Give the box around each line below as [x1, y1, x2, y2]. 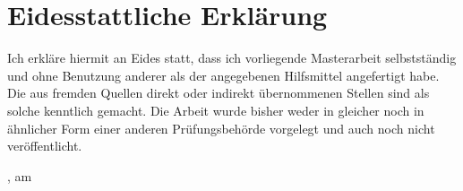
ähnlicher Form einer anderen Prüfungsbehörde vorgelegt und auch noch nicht [7, 118, 435, 137]
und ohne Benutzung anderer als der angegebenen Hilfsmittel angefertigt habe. [7, 65, 440, 84]
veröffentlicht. [7, 136, 82, 155]
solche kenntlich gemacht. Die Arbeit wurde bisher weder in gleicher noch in [7, 100, 424, 119]
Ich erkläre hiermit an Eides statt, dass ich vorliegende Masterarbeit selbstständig [7, 48, 457, 67]
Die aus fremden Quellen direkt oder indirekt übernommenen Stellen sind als [7, 83, 430, 102]
